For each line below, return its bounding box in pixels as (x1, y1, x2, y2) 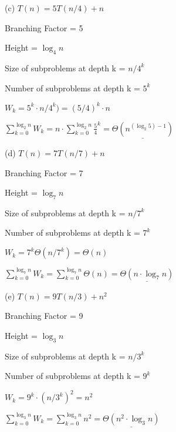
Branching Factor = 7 (5, 166, 83, 179)
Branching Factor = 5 (5, 21, 83, 34)
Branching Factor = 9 (5, 309, 83, 322)
